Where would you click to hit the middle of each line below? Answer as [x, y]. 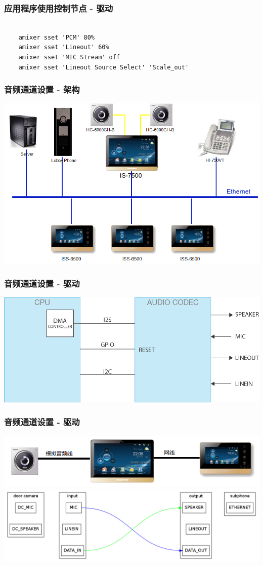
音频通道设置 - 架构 [42, 89]
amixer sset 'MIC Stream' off [69, 57]
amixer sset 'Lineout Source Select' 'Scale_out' [104, 67]
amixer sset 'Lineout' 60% [64, 47]
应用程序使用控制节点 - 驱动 [59, 8]
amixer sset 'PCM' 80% [56, 37]
